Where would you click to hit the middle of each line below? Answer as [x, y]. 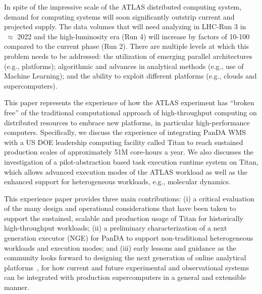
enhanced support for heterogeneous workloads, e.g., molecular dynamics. [117, 181]
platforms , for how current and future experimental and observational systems [127, 267]
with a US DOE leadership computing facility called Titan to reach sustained [124, 142]
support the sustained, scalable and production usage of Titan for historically [124, 218]
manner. [17, 287]
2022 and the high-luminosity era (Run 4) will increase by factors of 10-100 [134, 36]
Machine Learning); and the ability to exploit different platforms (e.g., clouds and [130, 76]
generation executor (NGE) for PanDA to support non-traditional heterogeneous [129, 238]
